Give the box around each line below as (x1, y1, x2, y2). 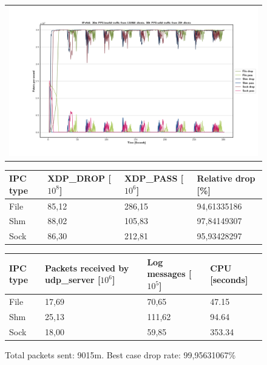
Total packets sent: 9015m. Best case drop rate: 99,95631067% (5, 348, 236, 361)
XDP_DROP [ (47, 172, 111, 185)
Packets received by (45, 261, 129, 274)
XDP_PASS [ (124, 172, 184, 185)
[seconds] (210, 273, 248, 286)
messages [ (147, 267, 192, 280)
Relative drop (197, 172, 255, 185)
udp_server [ (45, 273, 101, 286)
